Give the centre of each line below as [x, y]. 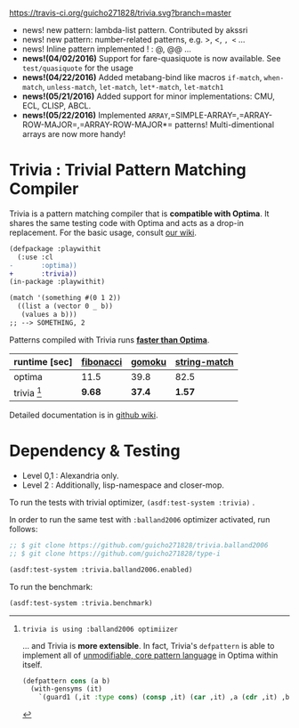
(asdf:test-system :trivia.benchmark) [81, 603]
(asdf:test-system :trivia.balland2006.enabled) [101, 570]
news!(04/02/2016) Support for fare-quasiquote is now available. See [151, 58]
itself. [32, 664]
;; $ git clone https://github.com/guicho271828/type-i [115, 554]
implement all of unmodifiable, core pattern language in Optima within [150, 655]
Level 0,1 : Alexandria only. [70, 476]
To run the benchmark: [51, 586]
